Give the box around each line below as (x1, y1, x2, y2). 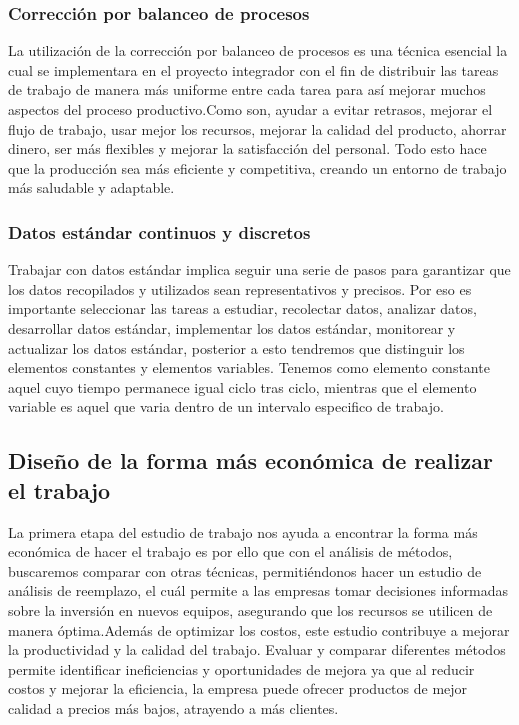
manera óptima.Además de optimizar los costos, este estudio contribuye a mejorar (8, 619, 510, 640)
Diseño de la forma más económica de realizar (8, 445, 493, 476)
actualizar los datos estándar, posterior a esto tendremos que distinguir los (8, 337, 465, 358)
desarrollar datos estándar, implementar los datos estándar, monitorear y (8, 317, 456, 338)
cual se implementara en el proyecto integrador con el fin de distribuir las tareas (8, 59, 499, 80)
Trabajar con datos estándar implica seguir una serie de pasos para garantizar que (8, 259, 511, 280)
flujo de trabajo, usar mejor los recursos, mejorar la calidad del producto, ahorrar (8, 118, 507, 139)
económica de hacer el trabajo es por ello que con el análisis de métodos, (8, 541, 453, 562)
